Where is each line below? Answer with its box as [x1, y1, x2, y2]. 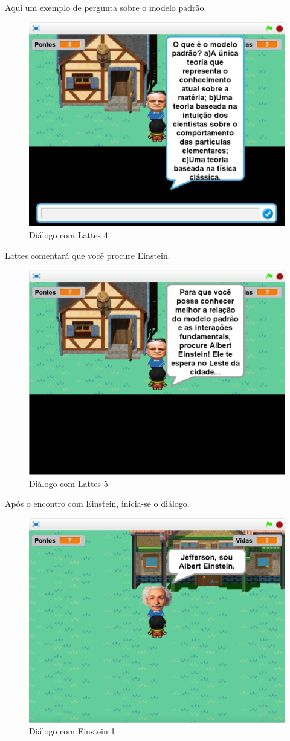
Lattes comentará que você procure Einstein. [5, 249, 170, 261]
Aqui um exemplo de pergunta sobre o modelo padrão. [5, 1, 207, 13]
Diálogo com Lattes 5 [29, 477, 108, 489]
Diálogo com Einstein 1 [29, 725, 115, 737]
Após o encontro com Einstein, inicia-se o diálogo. [5, 497, 190, 510]
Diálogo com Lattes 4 [29, 229, 108, 241]
